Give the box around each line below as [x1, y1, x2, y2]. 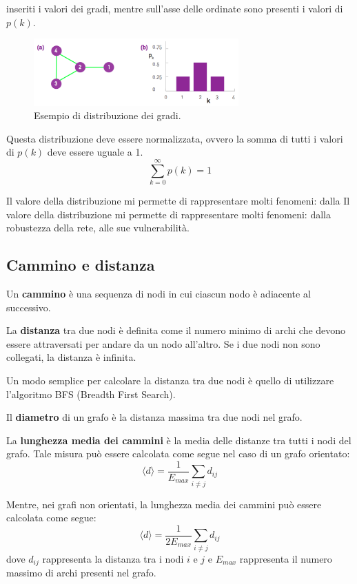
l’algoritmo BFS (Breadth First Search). [6, 386, 176, 401]
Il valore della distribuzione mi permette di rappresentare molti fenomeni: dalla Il [6, 194, 350, 208]
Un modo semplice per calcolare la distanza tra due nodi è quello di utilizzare [6, 373, 334, 387]
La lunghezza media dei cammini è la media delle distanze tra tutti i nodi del [6, 432, 351, 447]
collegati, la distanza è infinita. [6, 350, 136, 364]
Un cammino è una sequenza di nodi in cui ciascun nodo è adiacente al [6, 286, 311, 300]
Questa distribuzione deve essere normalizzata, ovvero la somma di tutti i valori [6, 131, 343, 145]
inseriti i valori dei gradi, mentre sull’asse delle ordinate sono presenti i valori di [6, 1, 343, 15]
